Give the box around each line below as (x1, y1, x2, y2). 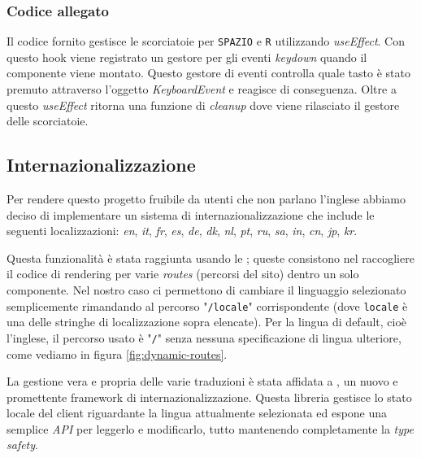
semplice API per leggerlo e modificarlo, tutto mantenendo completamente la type (7, 420, 414, 437)
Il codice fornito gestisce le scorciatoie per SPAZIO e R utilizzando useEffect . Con (7, 33, 406, 50)
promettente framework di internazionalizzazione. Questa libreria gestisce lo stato (7, 388, 412, 405)
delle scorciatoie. (7, 112, 89, 129)
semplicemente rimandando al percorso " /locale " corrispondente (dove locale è (7, 297, 408, 314)
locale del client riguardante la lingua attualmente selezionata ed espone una (7, 404, 388, 421)
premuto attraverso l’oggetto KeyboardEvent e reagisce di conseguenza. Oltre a (7, 81, 397, 98)
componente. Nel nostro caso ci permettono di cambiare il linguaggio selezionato (7, 281, 406, 299)
